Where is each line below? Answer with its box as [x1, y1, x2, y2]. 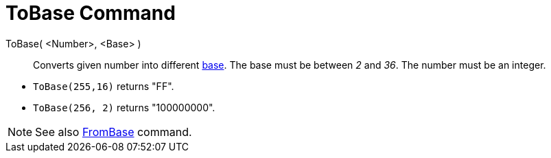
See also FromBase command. [35, 124, 192, 139]
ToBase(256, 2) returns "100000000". [33, 101, 215, 113]
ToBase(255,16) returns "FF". [33, 80, 174, 92]
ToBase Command [5, 1, 176, 25]
